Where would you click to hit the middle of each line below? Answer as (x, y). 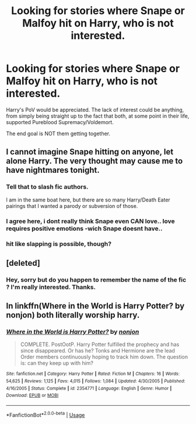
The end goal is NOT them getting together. (58, 134)
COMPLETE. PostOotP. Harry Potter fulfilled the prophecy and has (100, 344)
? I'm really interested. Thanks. (51, 287)
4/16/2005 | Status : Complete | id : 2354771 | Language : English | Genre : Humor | (89, 388)
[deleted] (23, 263)
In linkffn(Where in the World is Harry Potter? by (95, 306)
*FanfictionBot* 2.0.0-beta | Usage (45, 414)
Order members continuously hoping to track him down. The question (104, 357)
